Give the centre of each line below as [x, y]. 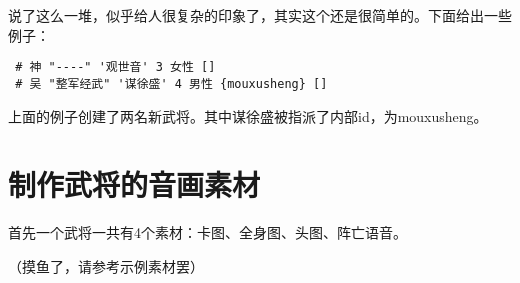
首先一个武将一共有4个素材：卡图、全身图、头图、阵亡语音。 [207, 232]
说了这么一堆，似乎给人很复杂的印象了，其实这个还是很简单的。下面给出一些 [260, 15]
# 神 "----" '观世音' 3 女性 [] [115, 67]
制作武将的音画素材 [134, 184]
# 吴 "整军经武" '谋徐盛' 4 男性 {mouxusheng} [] [171, 83]
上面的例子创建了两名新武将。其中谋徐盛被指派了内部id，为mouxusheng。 [248, 115]
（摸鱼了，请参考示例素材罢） [106, 265]
